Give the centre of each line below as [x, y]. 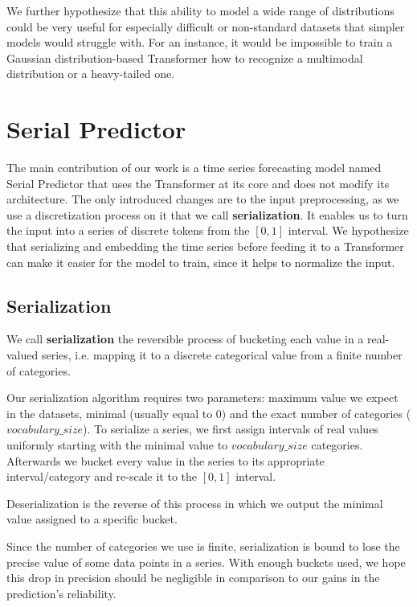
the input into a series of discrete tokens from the [128, 230]
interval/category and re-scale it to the [102, 476]
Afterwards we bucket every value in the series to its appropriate [166, 460]
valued [22, 355]
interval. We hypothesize [348, 230]
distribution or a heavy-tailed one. [91, 74]
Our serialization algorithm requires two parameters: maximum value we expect [202, 398]
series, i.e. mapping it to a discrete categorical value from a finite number [222, 355]
